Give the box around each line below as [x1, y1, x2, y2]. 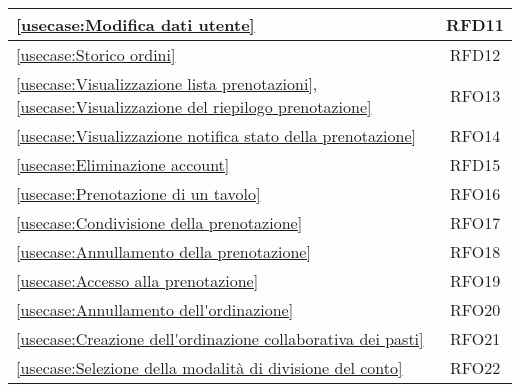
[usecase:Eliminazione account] [16, 153, 230, 176]
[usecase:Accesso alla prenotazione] [16, 269, 259, 292]
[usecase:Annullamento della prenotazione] [16, 240, 311, 263]
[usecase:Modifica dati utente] [16, 13, 255, 36]
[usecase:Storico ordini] [16, 43, 176, 66]
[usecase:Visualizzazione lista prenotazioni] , [16, 72, 318, 95]
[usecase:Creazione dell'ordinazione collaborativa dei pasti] [16, 327, 424, 350]
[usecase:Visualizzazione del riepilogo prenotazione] [16, 95, 372, 118]
